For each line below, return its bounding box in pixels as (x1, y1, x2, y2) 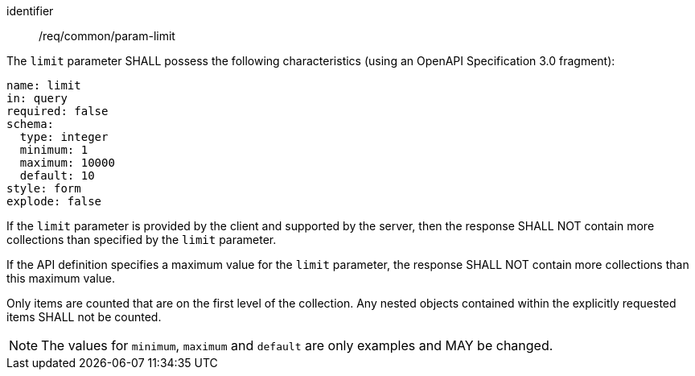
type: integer (19, 130, 109, 143)
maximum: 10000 (19, 156, 115, 169)
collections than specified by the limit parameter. (6, 233, 277, 246)
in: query (6, 92, 68, 105)
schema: (6, 118, 55, 130)
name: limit (6, 79, 81, 92)
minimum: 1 (19, 143, 88, 156)
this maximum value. (6, 271, 116, 285)
